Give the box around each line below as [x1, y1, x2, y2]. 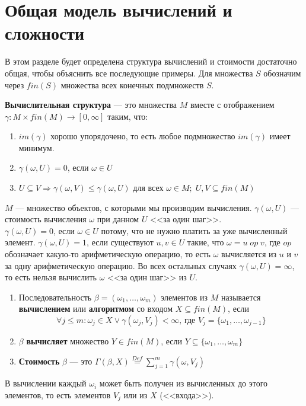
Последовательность [18, 290, 92, 303]
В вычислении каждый [5, 377, 87, 389]
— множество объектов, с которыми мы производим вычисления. [15, 201, 252, 213]
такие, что [187, 236, 224, 248]
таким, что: [107, 110, 148, 122]
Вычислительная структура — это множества [5, 98, 177, 111]
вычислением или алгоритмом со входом [18, 302, 173, 315]
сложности [5, 21, 85, 45]
